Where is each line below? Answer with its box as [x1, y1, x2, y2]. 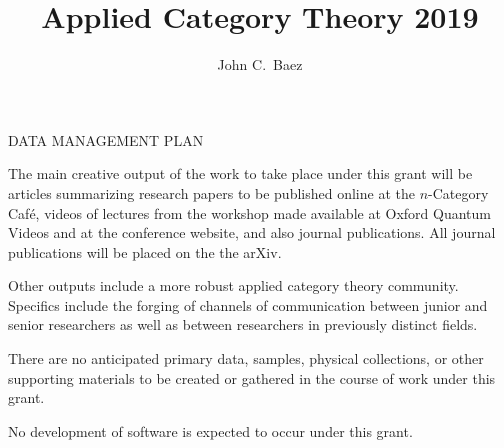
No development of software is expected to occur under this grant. [8, 420, 413, 441]
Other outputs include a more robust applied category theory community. [8, 275, 459, 296]
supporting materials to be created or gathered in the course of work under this [8, 367, 496, 388]
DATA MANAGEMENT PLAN [8, 129, 204, 150]
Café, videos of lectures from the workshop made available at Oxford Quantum [8, 202, 491, 223]
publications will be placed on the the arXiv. [8, 241, 282, 262]
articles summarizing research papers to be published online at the [8, 182, 415, 203]
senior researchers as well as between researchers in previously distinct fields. [8, 314, 478, 335]
